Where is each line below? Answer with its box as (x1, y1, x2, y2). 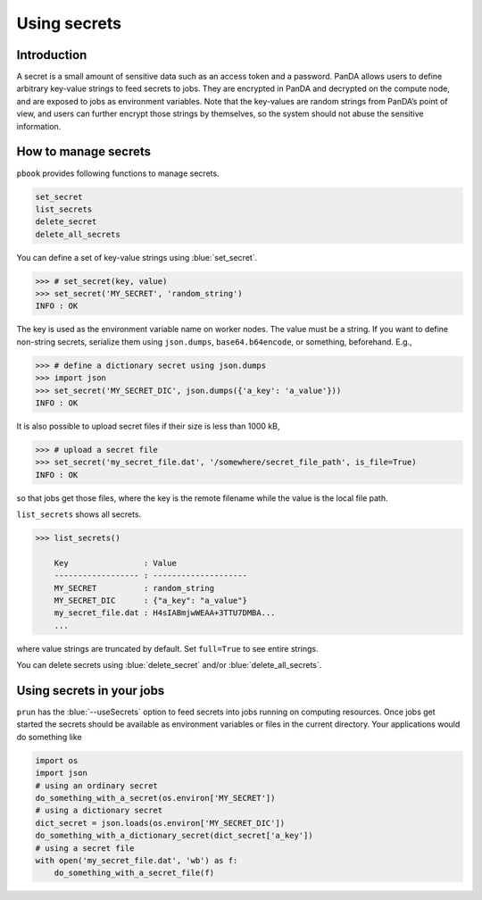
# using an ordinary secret (35, 780, 158, 790)
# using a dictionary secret (35, 805, 163, 816)
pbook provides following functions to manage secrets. (16, 168, 220, 179)
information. (16, 121, 62, 131)
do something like (16, 731, 82, 742)
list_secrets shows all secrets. (16, 509, 142, 520)
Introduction (16, 47, 87, 62)
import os (35, 755, 79, 765)
